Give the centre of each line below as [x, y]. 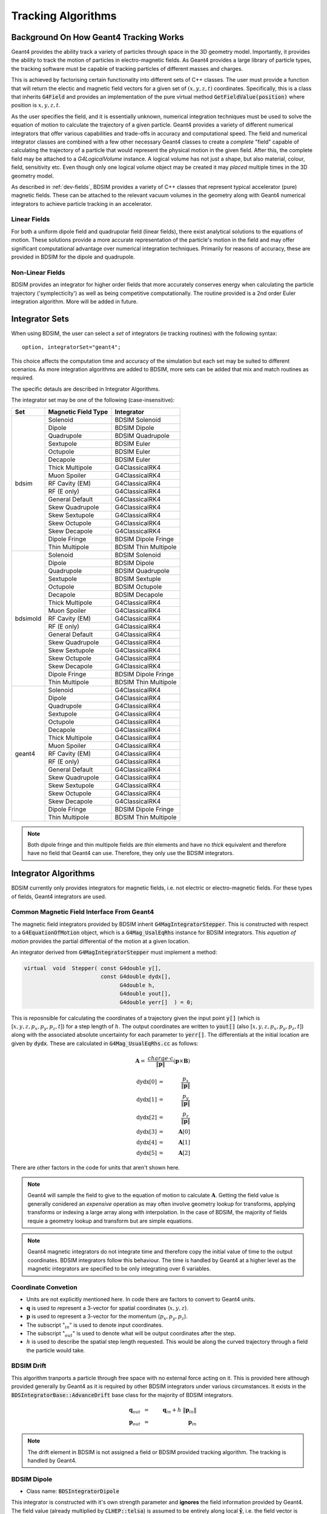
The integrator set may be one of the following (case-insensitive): [93, 400]
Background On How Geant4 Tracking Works [97, 37]
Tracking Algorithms [64, 16]
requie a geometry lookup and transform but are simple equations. [110, 1221]
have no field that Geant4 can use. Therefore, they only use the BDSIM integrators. [131, 853]
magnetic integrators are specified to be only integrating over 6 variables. [119, 1269]
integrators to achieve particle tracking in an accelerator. [82, 203]
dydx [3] [147, 1132]
